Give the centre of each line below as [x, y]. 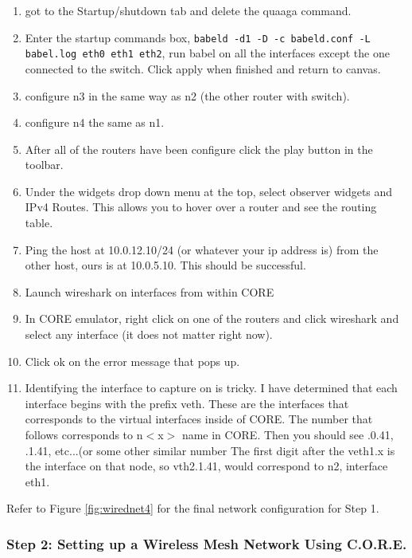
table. [39, 223]
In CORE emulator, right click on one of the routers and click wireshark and [212, 318]
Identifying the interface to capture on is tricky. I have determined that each [211, 388]
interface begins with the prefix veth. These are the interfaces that [187, 403]
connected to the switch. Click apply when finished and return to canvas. [203, 68]
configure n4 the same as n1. [95, 122]
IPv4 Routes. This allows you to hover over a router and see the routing [201, 207]
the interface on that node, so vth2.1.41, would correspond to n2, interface [206, 466]
